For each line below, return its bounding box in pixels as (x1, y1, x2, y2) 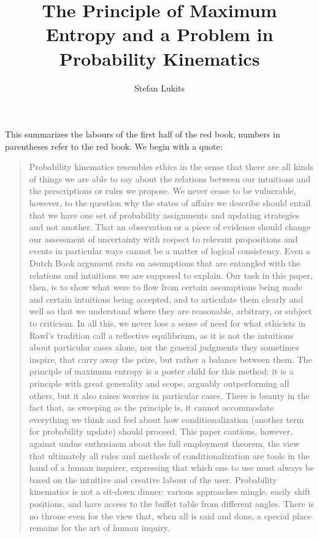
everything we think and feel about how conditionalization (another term (29, 413, 304, 425)
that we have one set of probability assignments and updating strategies (29, 208, 300, 221)
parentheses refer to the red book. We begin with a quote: (5, 139, 223, 152)
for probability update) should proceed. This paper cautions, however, (29, 425, 293, 438)
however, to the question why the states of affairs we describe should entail (29, 196, 311, 209)
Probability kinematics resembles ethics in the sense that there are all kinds (29, 160, 314, 173)
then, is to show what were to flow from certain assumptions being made (29, 281, 302, 293)
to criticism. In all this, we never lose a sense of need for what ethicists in (29, 317, 306, 329)
